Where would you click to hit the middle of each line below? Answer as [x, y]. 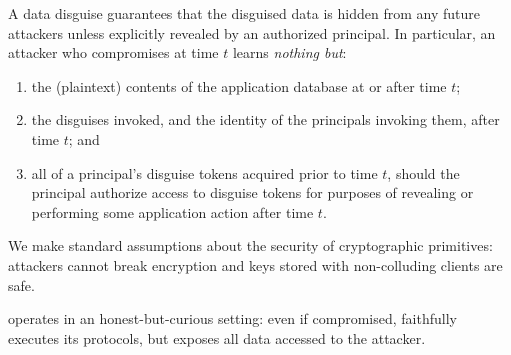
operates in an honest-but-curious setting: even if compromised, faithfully [232, 318]
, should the [423, 172]
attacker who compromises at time [113, 52]
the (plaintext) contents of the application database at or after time [239, 85]
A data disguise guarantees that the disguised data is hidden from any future [244, 13]
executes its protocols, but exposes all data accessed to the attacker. [217, 337]
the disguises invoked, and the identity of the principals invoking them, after [265, 119]
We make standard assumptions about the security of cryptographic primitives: [250, 245]
